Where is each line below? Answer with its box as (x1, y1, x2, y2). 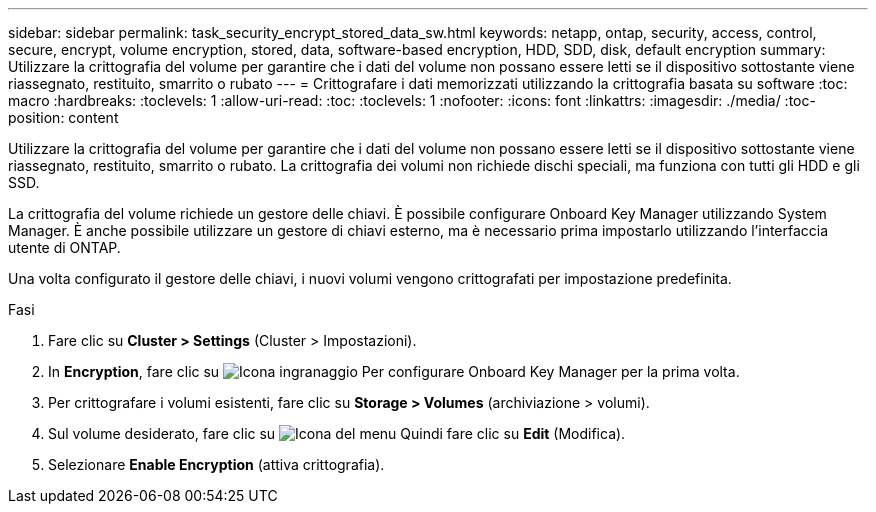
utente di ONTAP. (8, 239, 121, 256)
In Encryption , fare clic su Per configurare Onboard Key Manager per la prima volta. (48, 363, 740, 380)
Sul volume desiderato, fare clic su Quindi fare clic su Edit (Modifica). (48, 425, 626, 442)
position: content (8, 109, 119, 126)
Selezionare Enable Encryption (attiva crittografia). (48, 456, 385, 473)
